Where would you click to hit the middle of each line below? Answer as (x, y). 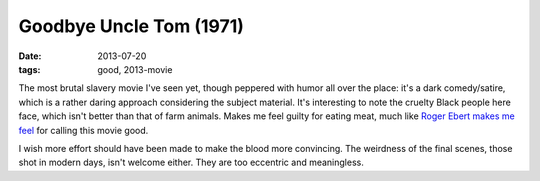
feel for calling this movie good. (83, 130)
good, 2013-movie (135, 69)
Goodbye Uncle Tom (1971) (131, 26)
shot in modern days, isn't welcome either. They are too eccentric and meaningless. (191, 162)
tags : (29, 69)
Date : (30, 56)
